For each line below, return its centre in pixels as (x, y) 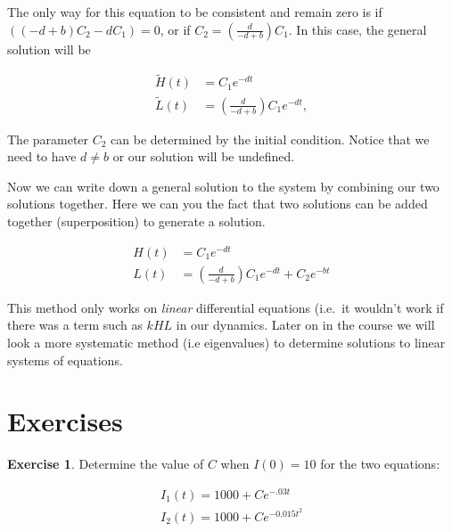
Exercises (65, 421)
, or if (175, 29)
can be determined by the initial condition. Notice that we (270, 139)
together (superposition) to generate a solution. (136, 221)
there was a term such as (75, 325)
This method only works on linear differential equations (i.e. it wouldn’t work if (226, 307)
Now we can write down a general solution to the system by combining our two (223, 186)
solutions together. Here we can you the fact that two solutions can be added (218, 204)
